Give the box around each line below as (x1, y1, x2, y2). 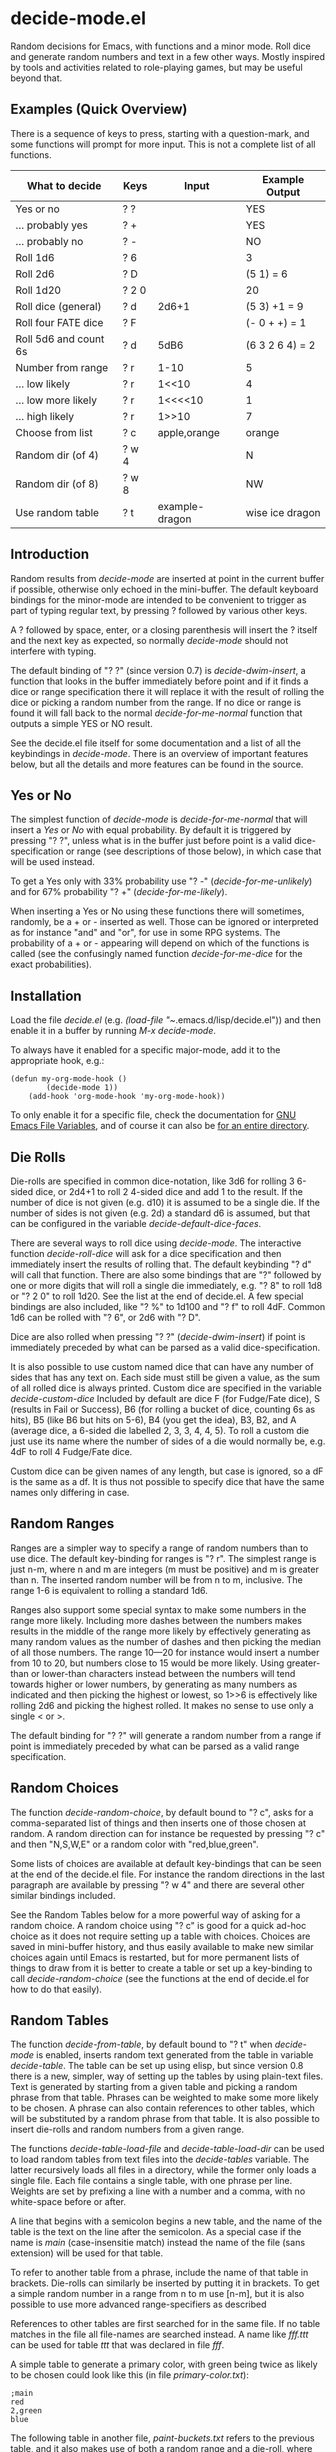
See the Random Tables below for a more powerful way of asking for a (10, 1908, 301, 1921)
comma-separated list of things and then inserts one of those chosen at (10, 1817, 307, 1829)
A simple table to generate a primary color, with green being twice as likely (10, 2358, 318, 2371)
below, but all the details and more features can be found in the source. (10, 758, 304, 770)
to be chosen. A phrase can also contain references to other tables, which (10, 2102, 315, 2114)
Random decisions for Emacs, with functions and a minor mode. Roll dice (10, 40, 312, 52)
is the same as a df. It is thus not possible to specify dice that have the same (10, 1476, 325, 1487)
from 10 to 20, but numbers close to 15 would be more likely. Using (10, 1657, 285, 1669)
